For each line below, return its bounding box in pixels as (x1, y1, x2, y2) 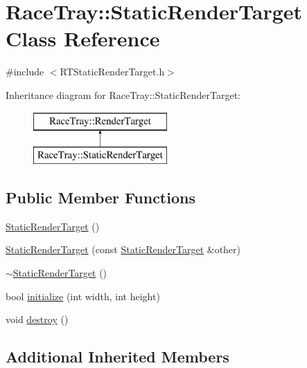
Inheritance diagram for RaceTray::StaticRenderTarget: (6, 87, 240, 102)
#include (6, 64, 44, 79)
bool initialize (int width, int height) (6, 288, 160, 303)
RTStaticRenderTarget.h (60, 64, 165, 79)
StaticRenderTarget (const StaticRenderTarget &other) (6, 242, 241, 257)
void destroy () (6, 312, 69, 326)
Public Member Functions (6, 187, 195, 208)
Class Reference (6, 24, 160, 53)
